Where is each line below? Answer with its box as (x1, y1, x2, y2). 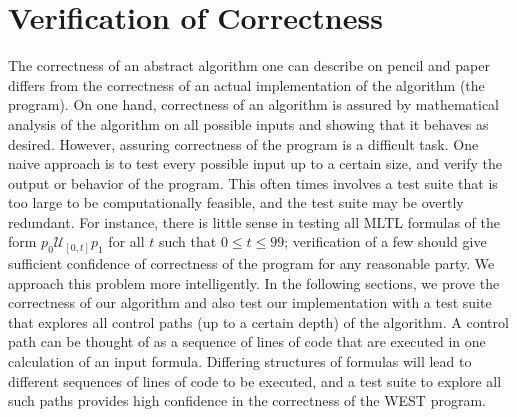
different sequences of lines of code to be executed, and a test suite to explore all (8, 370, 502, 391)
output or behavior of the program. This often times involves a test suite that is (8, 172, 498, 193)
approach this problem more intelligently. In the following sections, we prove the (8, 272, 500, 293)
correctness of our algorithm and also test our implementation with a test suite (8, 292, 492, 313)
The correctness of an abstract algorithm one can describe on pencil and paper (8, 55, 490, 76)
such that (158, 231, 217, 252)
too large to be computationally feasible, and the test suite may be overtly (8, 192, 464, 213)
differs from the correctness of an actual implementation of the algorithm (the (8, 74, 485, 95)
